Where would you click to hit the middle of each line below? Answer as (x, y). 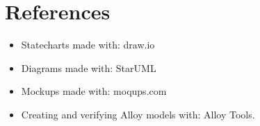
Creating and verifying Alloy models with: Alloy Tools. (138, 114)
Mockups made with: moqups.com (94, 91)
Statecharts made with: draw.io (88, 45)
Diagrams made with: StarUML (89, 67)
